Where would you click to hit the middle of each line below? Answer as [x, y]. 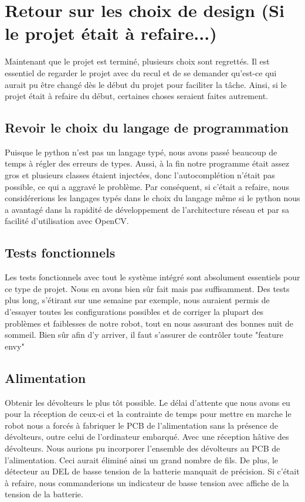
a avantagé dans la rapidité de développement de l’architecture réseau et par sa [147, 209]
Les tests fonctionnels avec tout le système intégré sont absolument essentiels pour [152, 277]
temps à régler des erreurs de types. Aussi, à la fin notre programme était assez [147, 163]
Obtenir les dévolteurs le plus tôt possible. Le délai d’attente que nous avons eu [148, 402]
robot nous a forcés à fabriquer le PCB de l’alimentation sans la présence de [142, 425]
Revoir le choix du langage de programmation [147, 128]
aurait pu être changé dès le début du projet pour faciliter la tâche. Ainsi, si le [146, 84]
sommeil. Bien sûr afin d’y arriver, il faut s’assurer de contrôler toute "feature [144, 335]
